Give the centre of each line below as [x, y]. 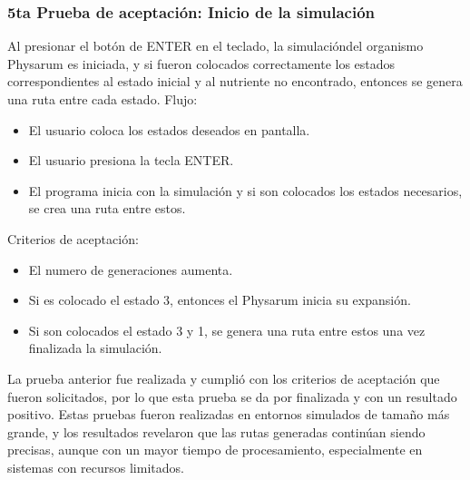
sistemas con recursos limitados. [96, 467]
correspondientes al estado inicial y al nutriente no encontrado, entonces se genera [235, 81]
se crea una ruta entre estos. [107, 208]
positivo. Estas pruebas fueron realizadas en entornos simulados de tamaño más [229, 414]
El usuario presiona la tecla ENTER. [131, 160]
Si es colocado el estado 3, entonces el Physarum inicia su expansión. [220, 300]
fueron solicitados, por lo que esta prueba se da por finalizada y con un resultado [232, 396]
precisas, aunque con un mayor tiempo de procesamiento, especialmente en [215, 450]
